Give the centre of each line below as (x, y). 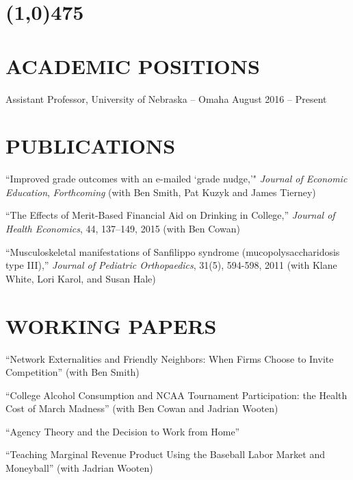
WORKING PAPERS (111, 325)
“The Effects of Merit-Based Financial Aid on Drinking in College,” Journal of (170, 215)
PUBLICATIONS (91, 146)
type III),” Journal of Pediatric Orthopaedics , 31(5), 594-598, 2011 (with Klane (171, 265)
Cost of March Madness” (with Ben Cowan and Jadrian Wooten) (142, 408)
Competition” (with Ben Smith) (73, 372)
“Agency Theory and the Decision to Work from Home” (123, 431)
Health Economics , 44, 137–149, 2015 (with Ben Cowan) (123, 228)
